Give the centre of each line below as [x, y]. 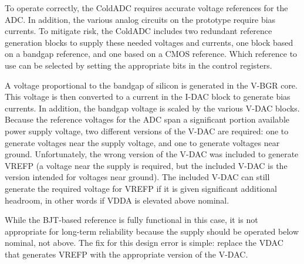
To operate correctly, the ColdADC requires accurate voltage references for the [146, 8]
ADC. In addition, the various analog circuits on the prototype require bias [140, 19]
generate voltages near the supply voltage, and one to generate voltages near [142, 142]
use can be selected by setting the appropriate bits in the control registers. [139, 65]
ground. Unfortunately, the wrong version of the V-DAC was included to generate [152, 154]
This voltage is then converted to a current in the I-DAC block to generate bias [148, 97]
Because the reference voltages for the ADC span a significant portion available [147, 119]
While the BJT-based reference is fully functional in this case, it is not [131, 220]
